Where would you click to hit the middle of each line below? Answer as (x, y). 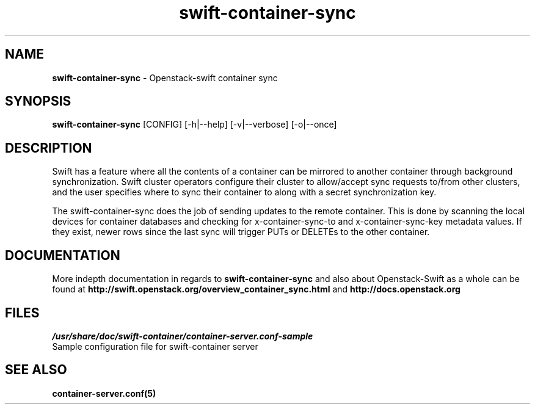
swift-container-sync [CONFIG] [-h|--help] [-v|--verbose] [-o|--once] (195, 125)
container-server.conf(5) (104, 393)
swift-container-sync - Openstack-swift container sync (165, 78)
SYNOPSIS (38, 101)
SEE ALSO (36, 370)
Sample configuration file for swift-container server (155, 346)
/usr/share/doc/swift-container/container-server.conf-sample (183, 336)
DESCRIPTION (49, 148)
